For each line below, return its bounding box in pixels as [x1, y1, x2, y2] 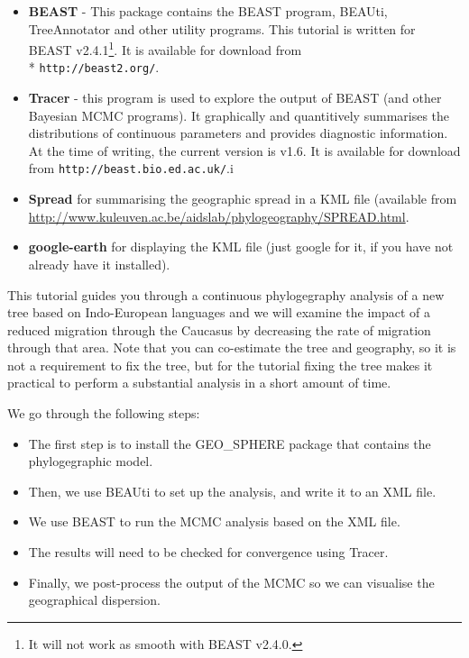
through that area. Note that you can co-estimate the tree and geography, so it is [7, 338, 456, 357]
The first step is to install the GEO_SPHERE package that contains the [28, 434, 431, 452]
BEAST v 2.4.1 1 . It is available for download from [28, 38, 302, 59]
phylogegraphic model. [28, 452, 153, 471]
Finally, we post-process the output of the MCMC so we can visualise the [28, 572, 435, 591]
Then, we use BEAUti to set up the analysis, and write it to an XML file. [28, 481, 437, 500]
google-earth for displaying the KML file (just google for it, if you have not [28, 237, 454, 256]
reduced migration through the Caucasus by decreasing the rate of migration [7, 320, 431, 339]
